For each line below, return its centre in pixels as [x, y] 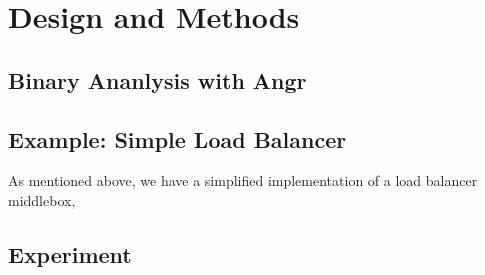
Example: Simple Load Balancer [177, 138]
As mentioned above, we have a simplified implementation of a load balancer [243, 180]
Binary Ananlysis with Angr [157, 79]
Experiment [70, 253]
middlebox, [42, 199]
